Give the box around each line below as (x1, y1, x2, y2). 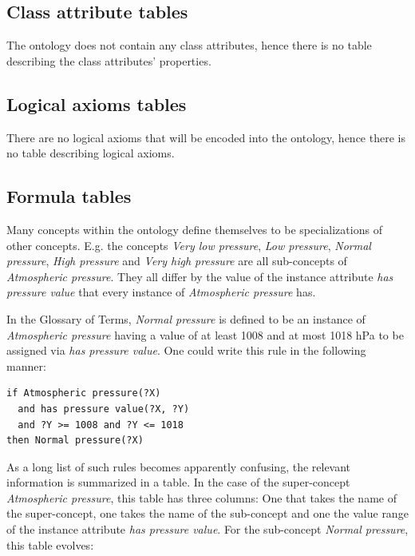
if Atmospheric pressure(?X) (6, 387, 161, 399)
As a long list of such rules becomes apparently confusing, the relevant (6, 458, 351, 475)
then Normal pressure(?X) (6, 435, 144, 447)
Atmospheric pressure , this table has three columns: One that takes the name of (6, 489, 397, 506)
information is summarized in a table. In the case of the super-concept (6, 474, 350, 490)
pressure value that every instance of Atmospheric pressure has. (6, 284, 316, 300)
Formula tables (6, 184, 132, 208)
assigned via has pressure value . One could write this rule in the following (6, 342, 366, 359)
